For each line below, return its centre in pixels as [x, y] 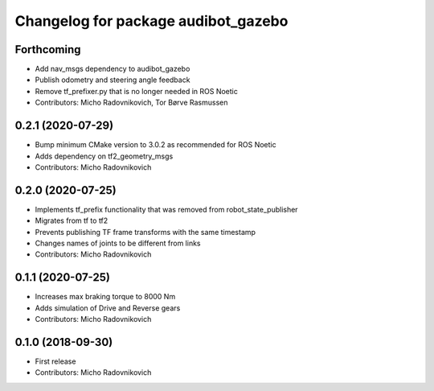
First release [55, 361]
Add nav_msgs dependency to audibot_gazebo [113, 69]
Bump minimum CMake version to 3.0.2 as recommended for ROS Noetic [156, 145]
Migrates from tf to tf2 [72, 220]
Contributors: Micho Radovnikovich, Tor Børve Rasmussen [131, 103]
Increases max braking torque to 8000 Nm [105, 297]
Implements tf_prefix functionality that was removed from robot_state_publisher [166, 209]
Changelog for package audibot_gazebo [151, 21]
